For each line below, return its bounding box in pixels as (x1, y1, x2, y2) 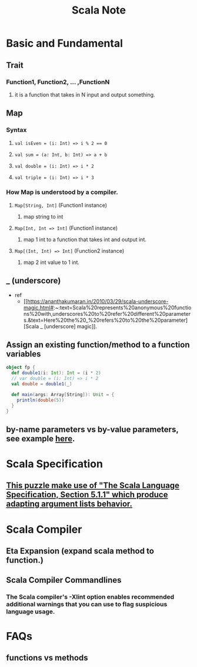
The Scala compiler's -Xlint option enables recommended (6, 593, 175, 601)
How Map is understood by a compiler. (6, 188, 119, 196)
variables (6, 349, 41, 359)
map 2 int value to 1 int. (23, 259, 79, 266)
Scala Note (71, 4, 126, 17)
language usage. (6, 607, 55, 616)
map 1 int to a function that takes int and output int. (23, 236, 147, 243)
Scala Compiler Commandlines (6, 575, 122, 585)
